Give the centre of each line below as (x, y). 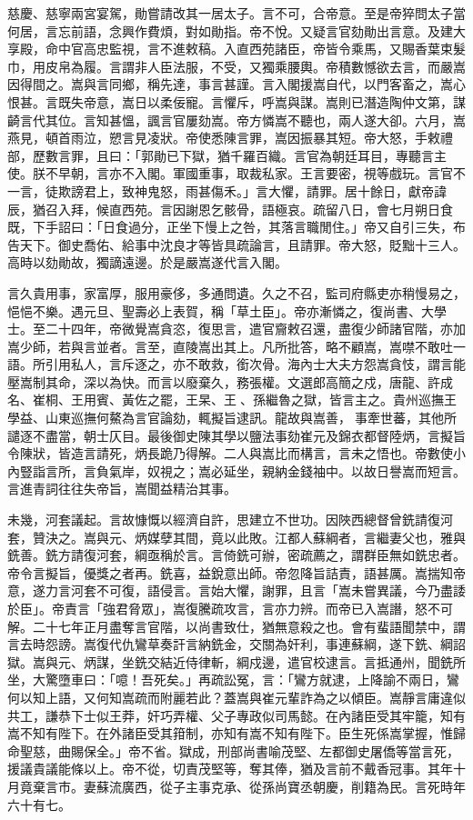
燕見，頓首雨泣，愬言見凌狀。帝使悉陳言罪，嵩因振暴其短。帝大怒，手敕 (224, 138)
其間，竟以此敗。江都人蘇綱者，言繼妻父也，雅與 (319, 537)
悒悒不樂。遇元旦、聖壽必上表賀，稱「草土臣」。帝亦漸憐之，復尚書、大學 (227, 310)
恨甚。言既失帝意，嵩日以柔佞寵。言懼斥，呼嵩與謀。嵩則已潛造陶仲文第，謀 (236, 101)
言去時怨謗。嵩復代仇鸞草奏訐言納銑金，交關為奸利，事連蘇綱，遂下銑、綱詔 (236, 644)
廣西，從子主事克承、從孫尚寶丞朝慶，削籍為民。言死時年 (293, 786)
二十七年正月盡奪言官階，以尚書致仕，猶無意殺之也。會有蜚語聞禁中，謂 (249, 626)
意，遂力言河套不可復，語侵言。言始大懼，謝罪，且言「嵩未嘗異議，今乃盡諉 (236, 590)
